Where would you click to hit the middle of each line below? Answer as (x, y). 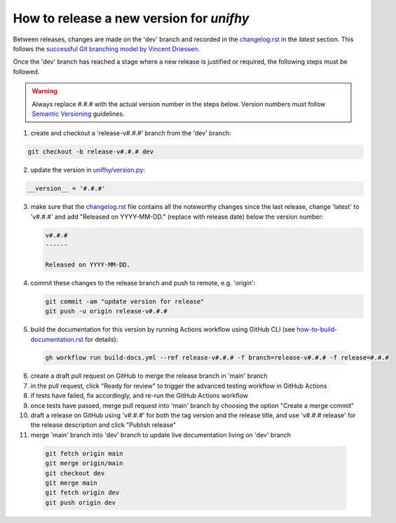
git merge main (71, 483)
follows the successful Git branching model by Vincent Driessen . (106, 48)
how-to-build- (317, 330)
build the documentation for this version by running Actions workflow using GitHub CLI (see (163, 330)
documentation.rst (57, 339)
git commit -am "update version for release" (125, 301)
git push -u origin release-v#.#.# (106, 311)
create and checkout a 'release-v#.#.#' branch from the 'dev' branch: (131, 133)
